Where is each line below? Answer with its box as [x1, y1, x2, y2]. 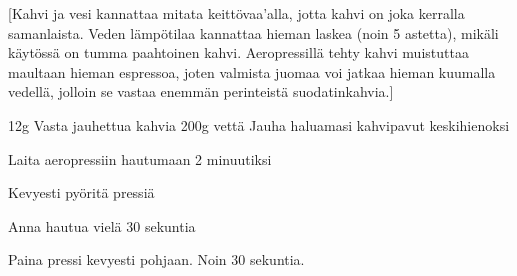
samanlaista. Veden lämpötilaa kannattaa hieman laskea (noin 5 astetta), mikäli [8, 22, 499, 43]
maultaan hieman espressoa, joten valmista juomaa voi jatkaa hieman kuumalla [8, 61, 496, 82]
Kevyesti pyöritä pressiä [8, 182, 155, 203]
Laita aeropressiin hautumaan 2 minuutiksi [8, 148, 272, 169]
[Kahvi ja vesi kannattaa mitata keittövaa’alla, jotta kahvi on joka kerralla [8, 3, 465, 23]
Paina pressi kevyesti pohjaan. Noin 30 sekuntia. [8, 249, 305, 270]
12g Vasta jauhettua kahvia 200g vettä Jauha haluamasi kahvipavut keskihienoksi [8, 114, 510, 135]
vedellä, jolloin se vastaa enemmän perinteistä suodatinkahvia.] [8, 81, 394, 102]
